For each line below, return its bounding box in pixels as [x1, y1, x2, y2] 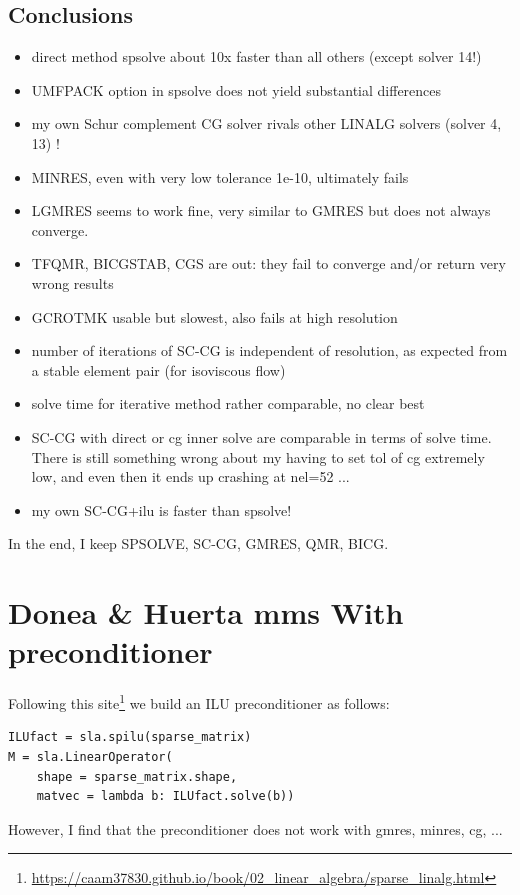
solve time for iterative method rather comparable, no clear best [31, 393, 425, 414]
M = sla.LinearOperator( [8, 750, 173, 765]
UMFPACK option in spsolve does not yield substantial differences [31, 79, 442, 100]
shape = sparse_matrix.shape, [36, 769, 238, 784]
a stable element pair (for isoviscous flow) [31, 359, 286, 380]
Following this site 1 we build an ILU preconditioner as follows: [8, 690, 390, 713]
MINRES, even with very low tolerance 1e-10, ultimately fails [31, 166, 409, 187]
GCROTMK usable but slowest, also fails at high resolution [31, 306, 398, 327]
